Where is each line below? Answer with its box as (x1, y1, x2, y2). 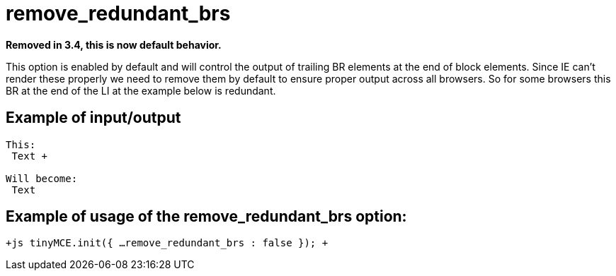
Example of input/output (6, 109, 181, 127)
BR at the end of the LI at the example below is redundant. (6, 84, 276, 97)
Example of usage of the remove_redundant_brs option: (6, 208, 407, 226)
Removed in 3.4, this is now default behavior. (6, 38, 222, 51)
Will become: (6, 172, 78, 184)
